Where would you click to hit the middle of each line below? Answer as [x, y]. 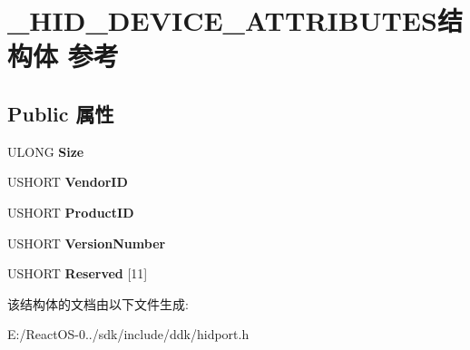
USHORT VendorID [68, 182]
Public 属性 [61, 113]
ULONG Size [46, 151]
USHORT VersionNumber [87, 243]
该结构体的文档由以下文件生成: [98, 303]
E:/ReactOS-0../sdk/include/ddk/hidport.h [128, 334]
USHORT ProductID [71, 212]
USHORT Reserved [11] [78, 273]
